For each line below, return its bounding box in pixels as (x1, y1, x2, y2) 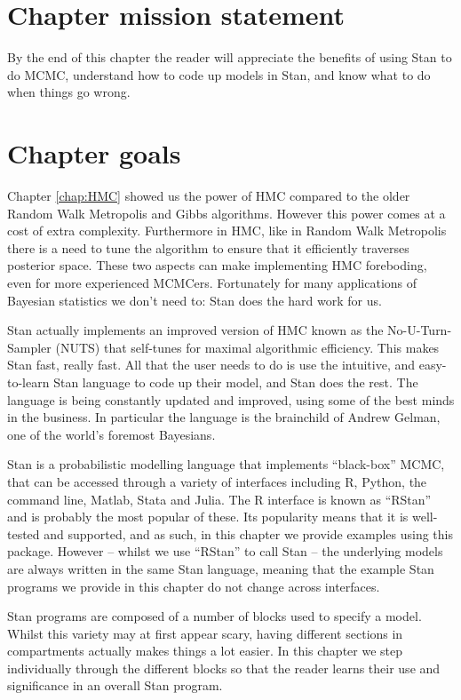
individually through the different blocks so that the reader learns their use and (7, 658, 441, 677)
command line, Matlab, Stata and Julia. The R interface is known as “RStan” (7, 489, 432, 508)
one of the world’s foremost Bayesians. (7, 425, 216, 443)
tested (7, 524, 40, 543)
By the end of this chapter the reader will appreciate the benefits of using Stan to (7, 48, 452, 67)
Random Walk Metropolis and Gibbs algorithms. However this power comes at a (7, 203, 446, 222)
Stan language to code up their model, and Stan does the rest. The (53, 372, 418, 391)
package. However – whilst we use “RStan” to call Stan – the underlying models (7, 542, 443, 561)
